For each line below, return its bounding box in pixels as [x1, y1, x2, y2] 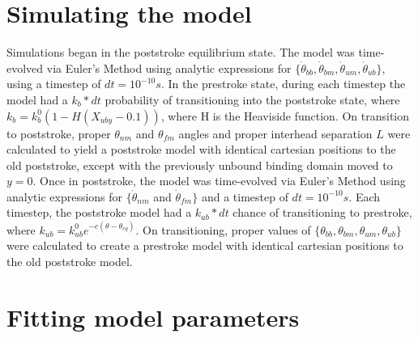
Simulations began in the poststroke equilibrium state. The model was [6, 44, 355, 61]
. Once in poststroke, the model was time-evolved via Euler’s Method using [32, 172, 406, 189]
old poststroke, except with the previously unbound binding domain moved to [6, 156, 393, 173]
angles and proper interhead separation [178, 125, 373, 142]
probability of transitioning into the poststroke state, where [104, 91, 400, 108]
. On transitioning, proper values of [135, 221, 311, 238]
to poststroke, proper [6, 125, 111, 142]
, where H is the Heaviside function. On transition [160, 107, 410, 124]
